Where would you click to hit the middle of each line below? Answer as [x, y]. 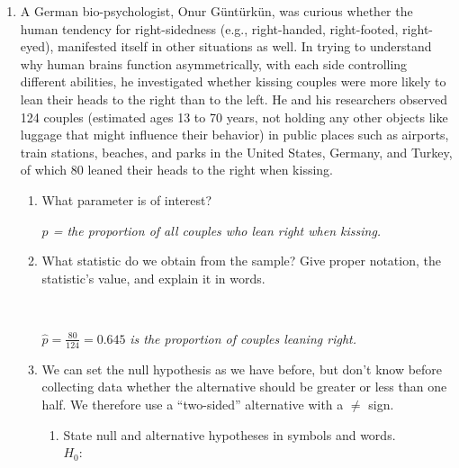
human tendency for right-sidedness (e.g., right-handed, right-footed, [209, 28]
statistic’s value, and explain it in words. [153, 278]
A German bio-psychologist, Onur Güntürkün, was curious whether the [216, 11]
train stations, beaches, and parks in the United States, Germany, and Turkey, [236, 152]
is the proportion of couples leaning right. [243, 338]
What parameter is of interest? [127, 199]
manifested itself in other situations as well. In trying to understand [245, 46]
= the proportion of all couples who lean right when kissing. [217, 230]
